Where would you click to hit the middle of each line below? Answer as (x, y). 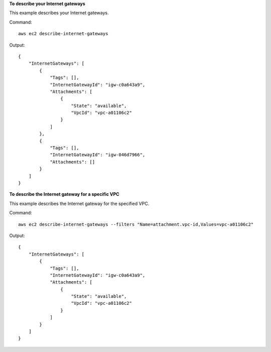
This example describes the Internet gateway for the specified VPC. (79, 203)
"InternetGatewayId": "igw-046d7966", (98, 155)
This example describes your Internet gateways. (59, 13)
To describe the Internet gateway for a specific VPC (64, 194)
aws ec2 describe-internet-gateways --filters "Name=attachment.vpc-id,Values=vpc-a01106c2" (136, 224)
